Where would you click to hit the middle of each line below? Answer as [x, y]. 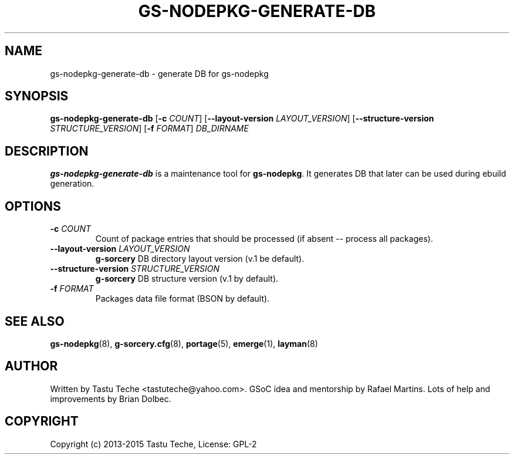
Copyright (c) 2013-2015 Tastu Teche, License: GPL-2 [153, 444]
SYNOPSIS [37, 96]
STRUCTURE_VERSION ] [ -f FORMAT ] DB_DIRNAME [149, 129]
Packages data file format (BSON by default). [182, 299]
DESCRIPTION [47, 151]
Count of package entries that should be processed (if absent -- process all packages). [264, 239]
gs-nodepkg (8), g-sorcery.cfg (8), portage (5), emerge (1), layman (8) [184, 343]
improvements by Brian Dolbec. [111, 399]
